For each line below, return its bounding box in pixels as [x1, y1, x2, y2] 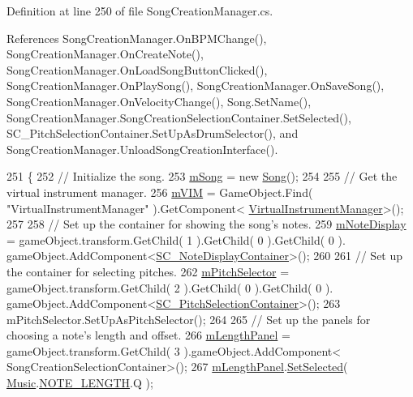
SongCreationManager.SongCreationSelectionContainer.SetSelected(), [6, 109, 351, 126]
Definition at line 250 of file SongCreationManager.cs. [6, 2, 273, 19]
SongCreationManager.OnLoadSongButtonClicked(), [6, 61, 268, 78]
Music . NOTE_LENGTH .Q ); [6, 374, 153, 391]
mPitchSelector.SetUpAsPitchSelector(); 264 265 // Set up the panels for [6, 310, 371, 327]
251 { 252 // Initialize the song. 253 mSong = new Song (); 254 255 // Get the [6, 168, 398, 185]
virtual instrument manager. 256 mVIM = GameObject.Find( [6, 183, 313, 200]
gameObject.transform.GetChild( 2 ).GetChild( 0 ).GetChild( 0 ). [6, 279, 333, 296]
